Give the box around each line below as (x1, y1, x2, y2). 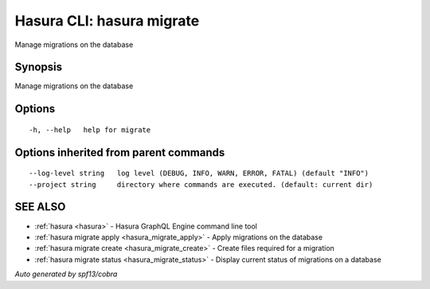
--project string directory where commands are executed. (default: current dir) (29, 180, 373, 189)
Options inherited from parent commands (14, 146, 225, 159)
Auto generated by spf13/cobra (14, 269, 118, 279)
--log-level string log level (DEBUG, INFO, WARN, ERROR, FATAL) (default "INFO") (29, 169, 369, 178)
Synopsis (14, 61, 63, 74)
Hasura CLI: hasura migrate (14, 12, 200, 29)
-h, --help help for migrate (29, 125, 151, 135)
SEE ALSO (14, 200, 66, 214)
